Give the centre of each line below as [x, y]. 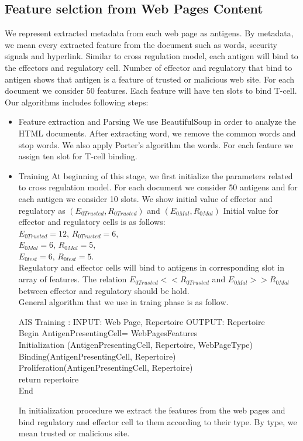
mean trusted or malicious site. [74, 433]
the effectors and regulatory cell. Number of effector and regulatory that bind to [149, 67]
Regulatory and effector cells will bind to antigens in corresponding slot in [151, 267]
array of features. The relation [73, 279]
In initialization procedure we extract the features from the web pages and [152, 410]
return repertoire [49, 379]
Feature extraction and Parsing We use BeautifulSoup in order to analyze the [157, 122]
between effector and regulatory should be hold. [104, 290]
